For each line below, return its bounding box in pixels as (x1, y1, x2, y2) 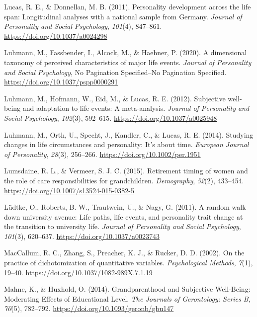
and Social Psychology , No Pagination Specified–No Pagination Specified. (4, 67, 227, 77)
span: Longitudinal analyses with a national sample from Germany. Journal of (4, 11, 242, 21)
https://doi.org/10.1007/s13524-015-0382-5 (4, 185, 134, 195)
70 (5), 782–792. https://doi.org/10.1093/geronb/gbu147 (4, 303, 174, 314)
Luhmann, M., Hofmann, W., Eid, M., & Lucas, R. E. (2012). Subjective (4, 93, 226, 103)
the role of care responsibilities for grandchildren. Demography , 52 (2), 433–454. (4, 175, 244, 185)
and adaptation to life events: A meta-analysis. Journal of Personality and (22, 103, 250, 113)
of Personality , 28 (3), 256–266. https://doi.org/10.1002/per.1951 (4, 149, 201, 159)
